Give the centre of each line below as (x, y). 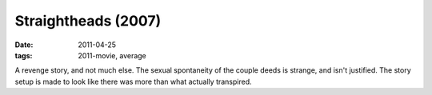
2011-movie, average (112, 55)
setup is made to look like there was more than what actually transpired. (133, 81)
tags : (24, 55)
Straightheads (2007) (88, 21)
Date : (24, 45)
